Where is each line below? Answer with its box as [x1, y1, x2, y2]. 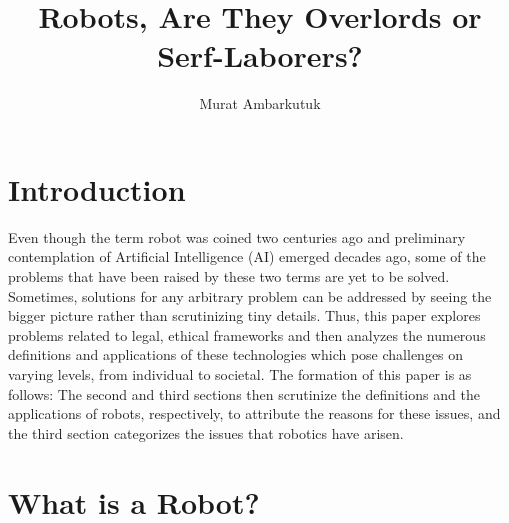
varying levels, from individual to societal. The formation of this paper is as [8, 364, 472, 384]
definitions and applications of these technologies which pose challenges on [8, 344, 464, 365]
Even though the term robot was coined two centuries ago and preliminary [8, 226, 466, 247]
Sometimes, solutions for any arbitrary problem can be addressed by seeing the [8, 285, 492, 306]
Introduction [8, 168, 186, 209]
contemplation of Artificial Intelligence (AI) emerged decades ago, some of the [8, 246, 486, 267]
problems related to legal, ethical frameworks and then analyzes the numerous [8, 324, 486, 345]
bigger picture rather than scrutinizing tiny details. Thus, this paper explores [8, 305, 481, 326]
